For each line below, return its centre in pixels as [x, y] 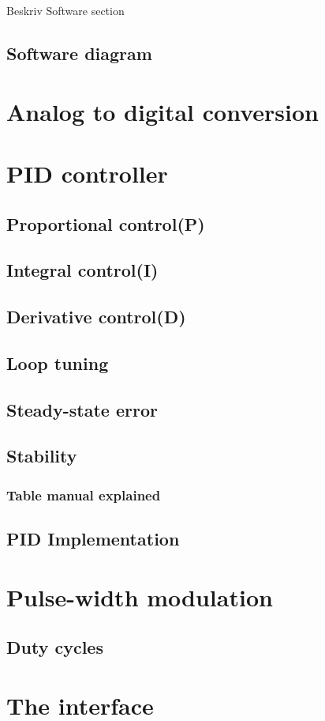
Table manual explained [84, 495]
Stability [42, 456]
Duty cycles [55, 647]
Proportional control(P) [106, 223]
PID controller [87, 173]
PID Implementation [93, 539]
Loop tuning [58, 362]
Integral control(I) [82, 270]
